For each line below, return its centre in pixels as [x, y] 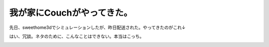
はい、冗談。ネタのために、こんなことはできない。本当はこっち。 [77, 36]
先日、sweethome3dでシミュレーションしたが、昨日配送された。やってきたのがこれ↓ [97, 27]
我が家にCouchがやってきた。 [71, 13]
